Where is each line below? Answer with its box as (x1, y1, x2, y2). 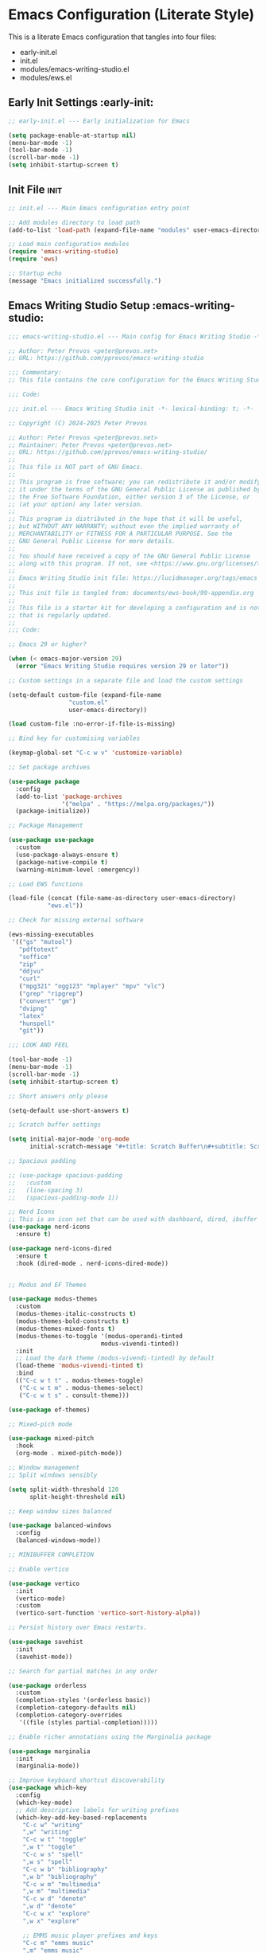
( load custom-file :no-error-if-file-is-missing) (8, 720, 176, 728)
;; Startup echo (8, 269, 62, 278)
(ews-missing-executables (8, 930, 94, 938)
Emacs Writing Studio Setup (8, 299, 150, 312)
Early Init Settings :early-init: (8, 96, 154, 109)
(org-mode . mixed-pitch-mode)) (15, 1450, 123, 1458)
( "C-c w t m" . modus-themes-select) (18, 1384, 145, 1391)
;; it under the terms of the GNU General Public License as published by (8, 485, 261, 493)
